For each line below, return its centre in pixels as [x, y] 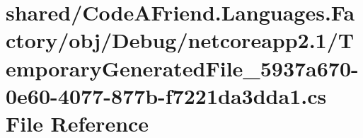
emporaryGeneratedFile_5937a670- [182, 68]
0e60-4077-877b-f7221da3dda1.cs [166, 95]
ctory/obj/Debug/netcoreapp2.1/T [180, 40]
